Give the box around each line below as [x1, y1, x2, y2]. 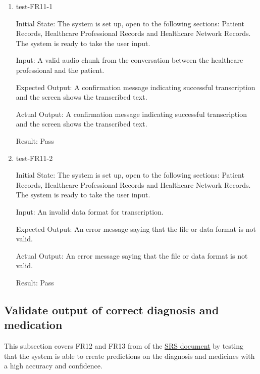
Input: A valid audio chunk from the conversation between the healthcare [16, 55, 243, 65]
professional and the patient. [16, 64, 105, 75]
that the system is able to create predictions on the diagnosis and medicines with [4, 350, 255, 361]
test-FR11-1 [16, 1, 53, 11]
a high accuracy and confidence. [4, 360, 102, 371]
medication [4, 317, 63, 333]
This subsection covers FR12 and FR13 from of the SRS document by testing [4, 341, 243, 351]
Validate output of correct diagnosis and [4, 302, 219, 317]
